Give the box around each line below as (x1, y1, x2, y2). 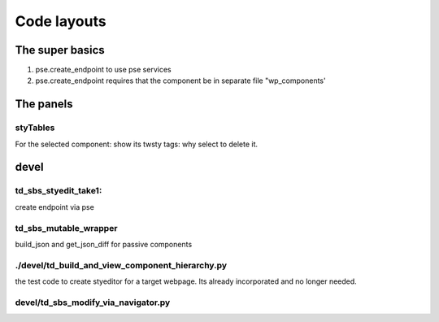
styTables (15, 122, 55, 133)
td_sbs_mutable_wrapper (15, 222, 118, 233)
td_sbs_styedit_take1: (15, 185, 102, 197)
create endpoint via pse (15, 202, 95, 211)
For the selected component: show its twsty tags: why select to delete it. (15, 139, 259, 149)
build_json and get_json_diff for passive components (15, 239, 193, 249)
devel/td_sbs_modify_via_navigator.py (15, 297, 171, 308)
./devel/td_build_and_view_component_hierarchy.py (15, 259, 228, 271)
